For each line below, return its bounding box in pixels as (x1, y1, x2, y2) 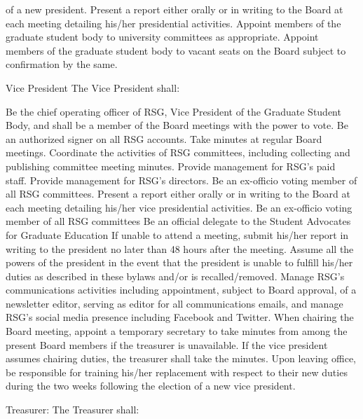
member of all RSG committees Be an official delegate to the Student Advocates (6, 214, 351, 228)
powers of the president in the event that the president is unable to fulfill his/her (6, 255, 353, 270)
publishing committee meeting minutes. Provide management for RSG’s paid (6, 158, 336, 173)
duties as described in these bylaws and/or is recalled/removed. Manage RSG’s (6, 268, 345, 283)
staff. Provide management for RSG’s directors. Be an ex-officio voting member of (6, 172, 357, 187)
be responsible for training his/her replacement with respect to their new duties (6, 364, 348, 379)
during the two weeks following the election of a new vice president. (6, 378, 296, 393)
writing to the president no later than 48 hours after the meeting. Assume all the (6, 241, 354, 256)
